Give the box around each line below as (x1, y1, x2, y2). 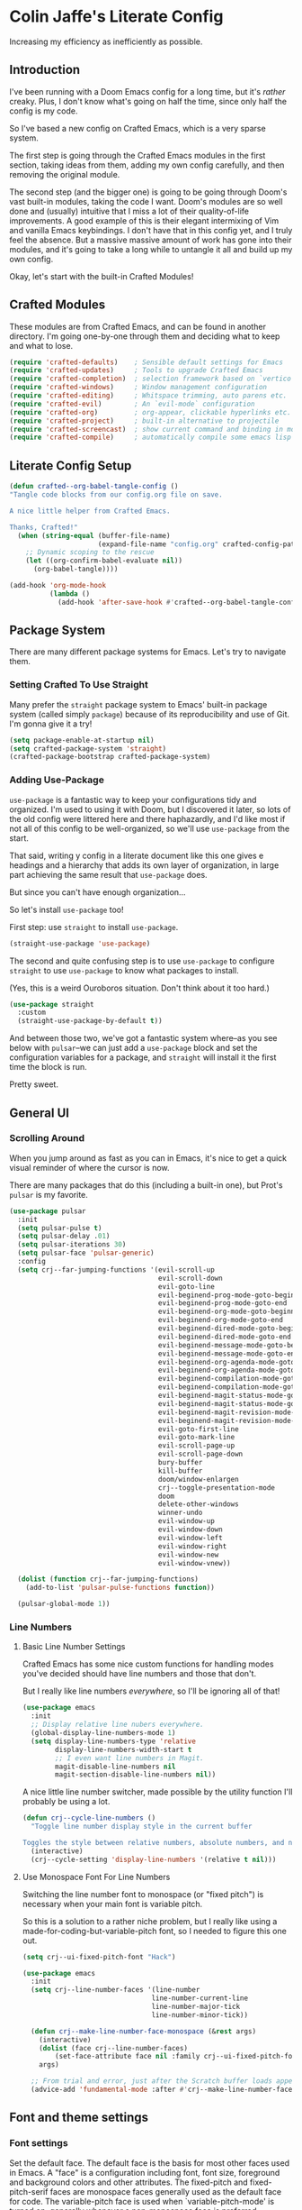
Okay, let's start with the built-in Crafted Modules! (9, 270, 194, 281)
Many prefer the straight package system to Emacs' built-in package (9, 699, 268, 709)
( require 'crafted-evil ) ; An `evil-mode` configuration (9, 399, 255, 408)
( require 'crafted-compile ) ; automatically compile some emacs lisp (9, 433, 292, 443)
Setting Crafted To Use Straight (9, 679, 148, 691)
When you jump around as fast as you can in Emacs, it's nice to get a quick (9, 1152, 288, 1164)
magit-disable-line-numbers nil (55, 1762, 176, 1771)
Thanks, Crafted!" (9, 523, 78, 532)
